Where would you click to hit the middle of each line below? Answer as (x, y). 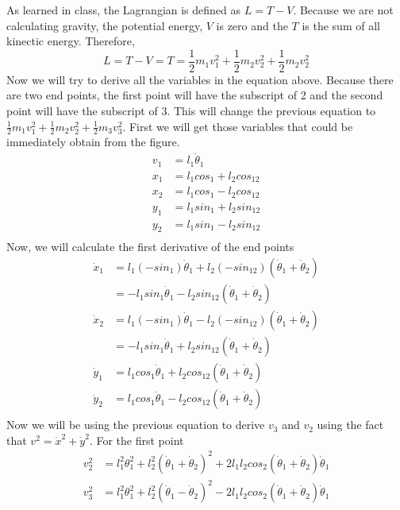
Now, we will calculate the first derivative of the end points (150, 247)
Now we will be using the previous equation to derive (136, 425)
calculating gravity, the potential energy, (105, 25)
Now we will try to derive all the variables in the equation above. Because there (200, 79)
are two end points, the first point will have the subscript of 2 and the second (195, 95)
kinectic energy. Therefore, (71, 41)
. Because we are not (343, 10)
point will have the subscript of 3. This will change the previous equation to (191, 111)
